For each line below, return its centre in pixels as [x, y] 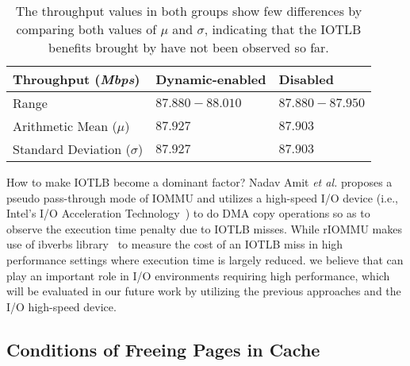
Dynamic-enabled [211, 79]
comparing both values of [86, 29]
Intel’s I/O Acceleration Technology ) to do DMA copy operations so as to [188, 213]
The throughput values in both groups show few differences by [189, 11]
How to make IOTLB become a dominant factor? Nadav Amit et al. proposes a [199, 182]
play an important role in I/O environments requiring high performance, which [198, 275]
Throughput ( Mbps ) [77, 79]
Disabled [306, 79]
